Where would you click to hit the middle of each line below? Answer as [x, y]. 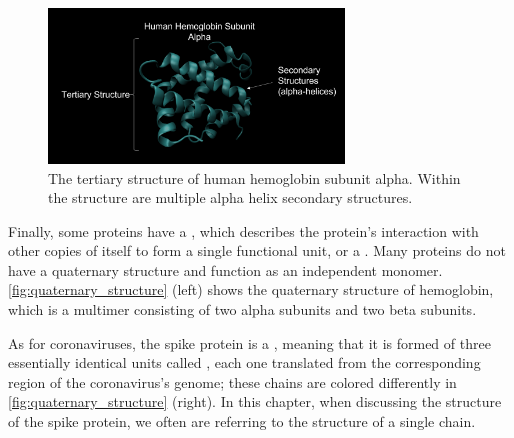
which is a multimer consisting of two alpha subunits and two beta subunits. [242, 309]
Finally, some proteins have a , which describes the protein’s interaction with [243, 230]
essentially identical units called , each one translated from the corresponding [244, 362]
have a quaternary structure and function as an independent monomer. [225, 269]
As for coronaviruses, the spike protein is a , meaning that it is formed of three [249, 342]
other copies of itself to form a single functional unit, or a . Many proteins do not [257, 250]
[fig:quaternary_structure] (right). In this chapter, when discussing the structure [255, 401]
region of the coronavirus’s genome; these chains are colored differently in [232, 381]
